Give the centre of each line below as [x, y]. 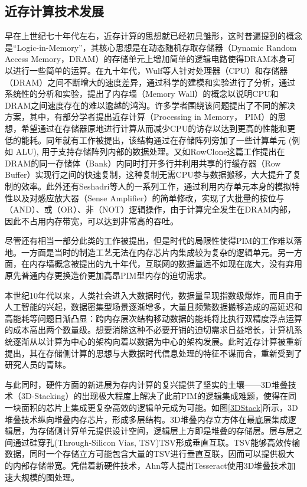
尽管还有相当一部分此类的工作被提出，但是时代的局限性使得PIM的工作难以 [149, 241]
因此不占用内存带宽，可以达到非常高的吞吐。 [92, 220]
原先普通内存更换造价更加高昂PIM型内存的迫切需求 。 [108, 275]
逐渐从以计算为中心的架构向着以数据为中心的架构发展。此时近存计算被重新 [157, 341]
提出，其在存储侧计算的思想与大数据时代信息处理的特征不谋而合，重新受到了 [153, 353]
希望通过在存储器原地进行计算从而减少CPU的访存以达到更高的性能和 [154, 128]
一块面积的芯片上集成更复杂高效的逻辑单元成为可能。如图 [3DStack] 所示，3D [151, 408]
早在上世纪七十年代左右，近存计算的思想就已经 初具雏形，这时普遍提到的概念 [153, 36]
